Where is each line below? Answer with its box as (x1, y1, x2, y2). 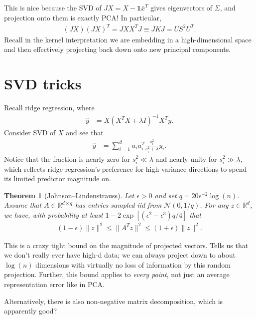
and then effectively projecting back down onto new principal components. (4, 44, 231, 54)
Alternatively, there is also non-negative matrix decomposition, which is (4, 296, 223, 306)
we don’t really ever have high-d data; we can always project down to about (4, 250, 236, 260)
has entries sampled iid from (75, 200, 162, 210)
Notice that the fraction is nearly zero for (4, 153, 130, 164)
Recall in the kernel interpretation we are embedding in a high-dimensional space (4, 34, 252, 44)
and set (154, 190, 177, 200)
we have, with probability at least (4, 210, 103, 220)
